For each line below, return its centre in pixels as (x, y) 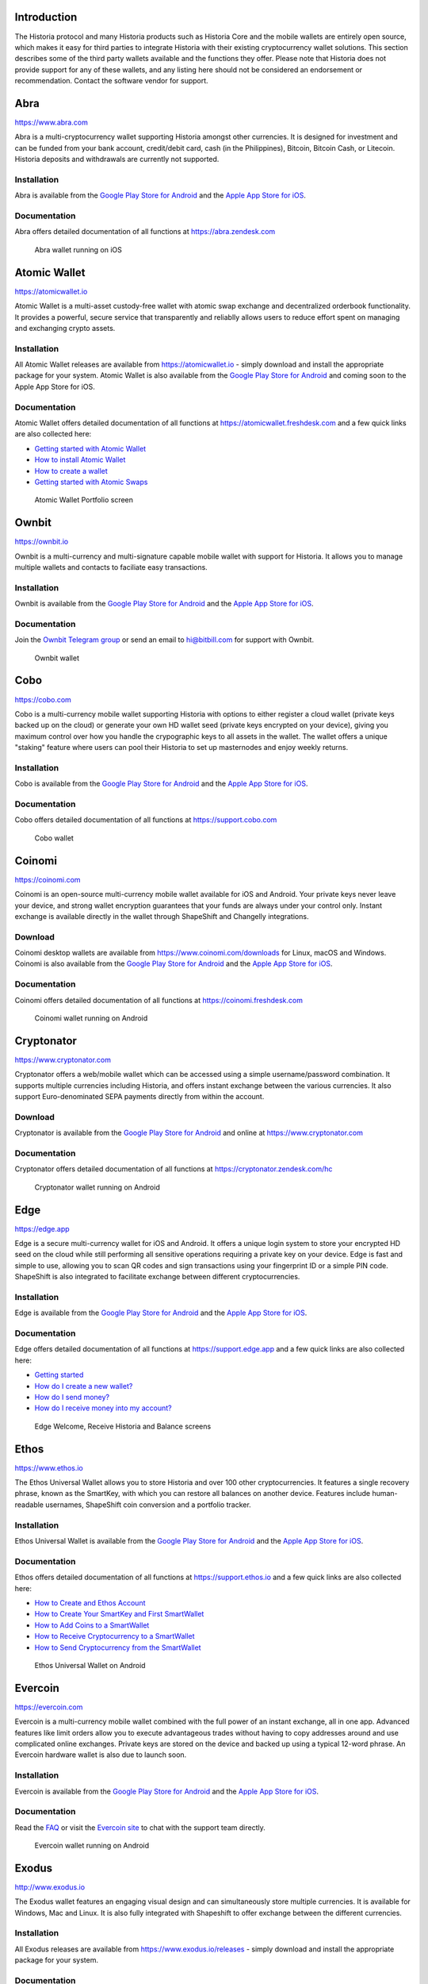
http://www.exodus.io (50, 1887)
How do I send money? (72, 1398)
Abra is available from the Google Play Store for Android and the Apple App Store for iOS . (160, 195)
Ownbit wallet (57, 658)
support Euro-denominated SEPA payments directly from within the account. (139, 1097)
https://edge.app (42, 1228)
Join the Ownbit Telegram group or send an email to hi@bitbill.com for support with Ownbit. (164, 640)
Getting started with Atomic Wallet (90, 448)
